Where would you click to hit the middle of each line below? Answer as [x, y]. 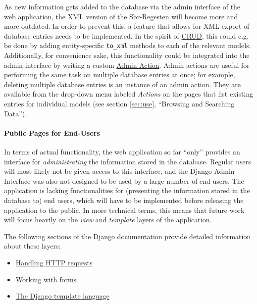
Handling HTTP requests [54, 262]
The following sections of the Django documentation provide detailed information [128, 236]
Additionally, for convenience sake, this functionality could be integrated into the [127, 55]
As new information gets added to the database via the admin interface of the [122, 6]
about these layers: [32, 246]
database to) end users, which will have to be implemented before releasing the [124, 200]
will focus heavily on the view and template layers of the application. [108, 220]
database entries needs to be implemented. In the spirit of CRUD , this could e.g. [126, 35]
